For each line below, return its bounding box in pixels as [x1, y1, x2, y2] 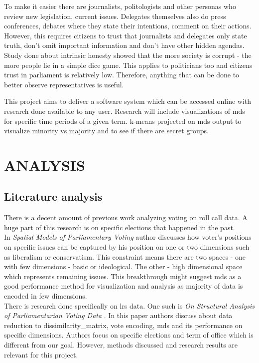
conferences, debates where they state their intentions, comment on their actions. [4, 20, 252, 31]
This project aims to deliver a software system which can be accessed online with [4, 96, 252, 106]
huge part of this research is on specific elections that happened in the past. [4, 222, 235, 232]
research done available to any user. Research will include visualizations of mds [4, 105, 245, 116]
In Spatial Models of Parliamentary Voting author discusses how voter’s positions [4, 232, 252, 242]
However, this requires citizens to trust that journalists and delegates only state [4, 30, 247, 40]
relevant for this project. [4, 349, 78, 360]
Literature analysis [4, 189, 103, 204]
